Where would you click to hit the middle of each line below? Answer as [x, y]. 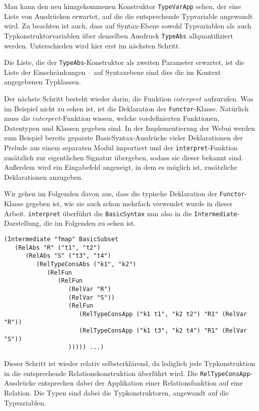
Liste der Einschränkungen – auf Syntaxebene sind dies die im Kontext [113, 72]
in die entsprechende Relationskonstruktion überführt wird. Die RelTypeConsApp [127, 373]
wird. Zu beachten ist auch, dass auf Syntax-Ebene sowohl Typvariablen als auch [128, 26]
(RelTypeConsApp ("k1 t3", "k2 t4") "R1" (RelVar [163, 331]
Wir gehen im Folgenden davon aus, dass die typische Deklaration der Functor [125, 194]
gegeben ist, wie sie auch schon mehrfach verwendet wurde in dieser [129, 204]
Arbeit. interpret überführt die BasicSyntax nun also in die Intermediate [121, 213]
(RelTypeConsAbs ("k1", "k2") [86, 264]
